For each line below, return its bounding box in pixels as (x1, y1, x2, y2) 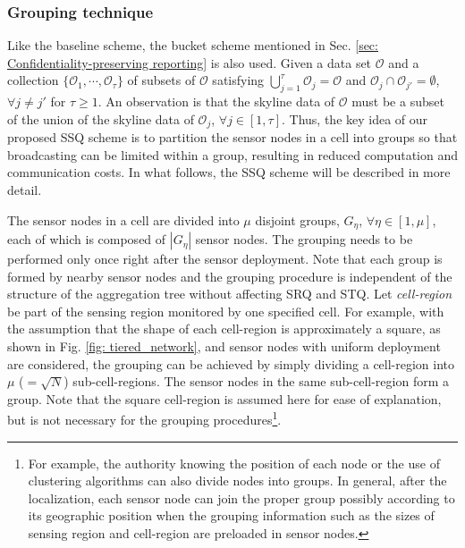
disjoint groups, (255, 210, 340, 229)
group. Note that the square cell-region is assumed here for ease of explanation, (7, 389, 442, 408)
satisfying (212, 71, 265, 89)
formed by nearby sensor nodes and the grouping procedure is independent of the (7, 266, 452, 285)
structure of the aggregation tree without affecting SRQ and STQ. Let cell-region (7, 284, 452, 303)
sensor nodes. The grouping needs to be (195, 230, 413, 249)
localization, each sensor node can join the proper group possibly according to (28, 488, 455, 507)
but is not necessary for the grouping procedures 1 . (7, 408, 282, 429)
